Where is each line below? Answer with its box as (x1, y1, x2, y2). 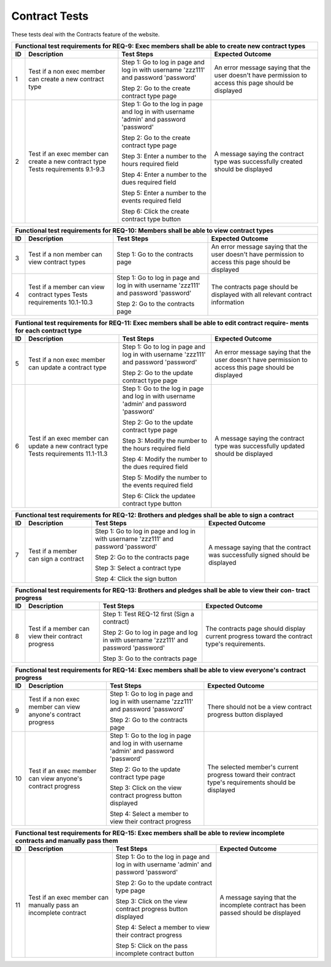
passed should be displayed (219, 908, 301, 917)
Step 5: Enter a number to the (121, 188, 207, 197)
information (211, 298, 245, 306)
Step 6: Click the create (121, 207, 189, 215)
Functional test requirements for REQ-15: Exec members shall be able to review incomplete (15, 828, 285, 837)
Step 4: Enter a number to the (121, 170, 207, 179)
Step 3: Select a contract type (95, 563, 181, 572)
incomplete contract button (115, 949, 194, 957)
